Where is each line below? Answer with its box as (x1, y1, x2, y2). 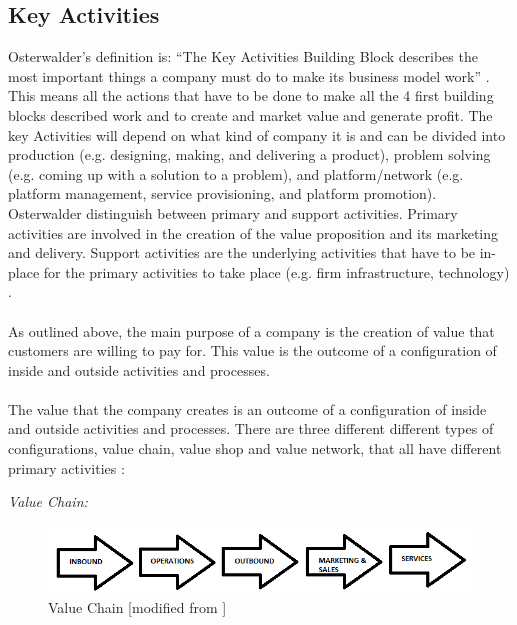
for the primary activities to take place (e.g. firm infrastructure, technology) (43, 261, 510, 282)
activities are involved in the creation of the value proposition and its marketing (8, 222, 499, 243)
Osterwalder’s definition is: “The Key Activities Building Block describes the (8, 46, 478, 67)
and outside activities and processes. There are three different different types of (8, 418, 494, 439)
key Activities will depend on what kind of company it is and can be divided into (8, 124, 506, 145)
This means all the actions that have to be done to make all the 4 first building (8, 85, 494, 106)
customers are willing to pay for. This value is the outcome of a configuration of (8, 340, 497, 361)
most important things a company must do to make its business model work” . (8, 65, 490, 86)
